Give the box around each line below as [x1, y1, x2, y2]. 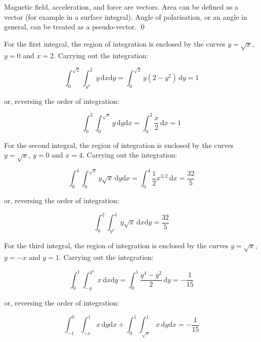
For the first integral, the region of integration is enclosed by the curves [4, 38, 226, 49]
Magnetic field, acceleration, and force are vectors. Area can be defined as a [4, 2, 239, 12]
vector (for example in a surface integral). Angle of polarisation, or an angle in [4, 11, 247, 22]
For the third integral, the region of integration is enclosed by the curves [4, 240, 229, 251]
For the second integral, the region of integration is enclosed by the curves [4, 139, 234, 150]
